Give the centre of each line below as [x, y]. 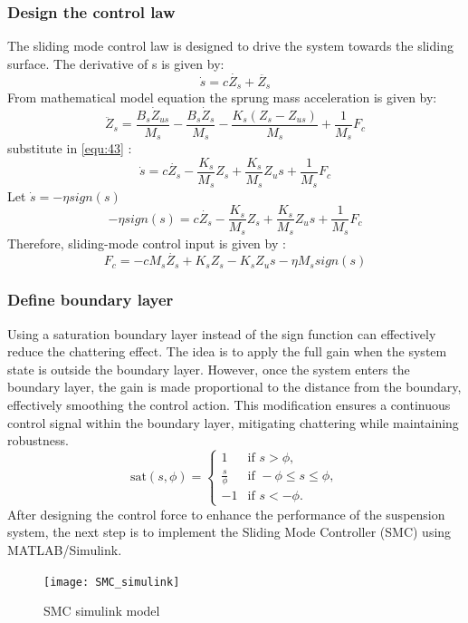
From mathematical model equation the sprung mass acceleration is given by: [222, 97]
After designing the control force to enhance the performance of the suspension [226, 514]
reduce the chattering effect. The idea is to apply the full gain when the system [227, 351]
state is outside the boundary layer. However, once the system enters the [209, 369]
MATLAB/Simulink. [65, 549]
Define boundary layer [91, 300]
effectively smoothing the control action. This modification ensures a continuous [229, 405]
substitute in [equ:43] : [70, 148]
